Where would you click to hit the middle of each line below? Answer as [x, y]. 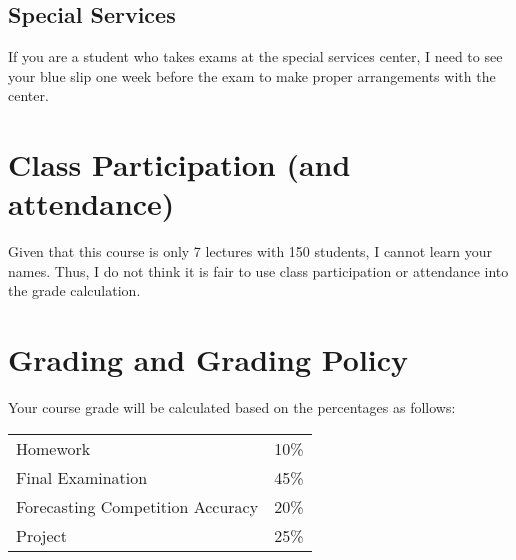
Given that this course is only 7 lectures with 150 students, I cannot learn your [250, 251]
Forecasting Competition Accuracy [137, 506]
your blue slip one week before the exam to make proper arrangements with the [252, 75]
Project [41, 535]
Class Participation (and [179, 164]
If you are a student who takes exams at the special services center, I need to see [255, 56]
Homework [53, 448]
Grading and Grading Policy [208, 359]
